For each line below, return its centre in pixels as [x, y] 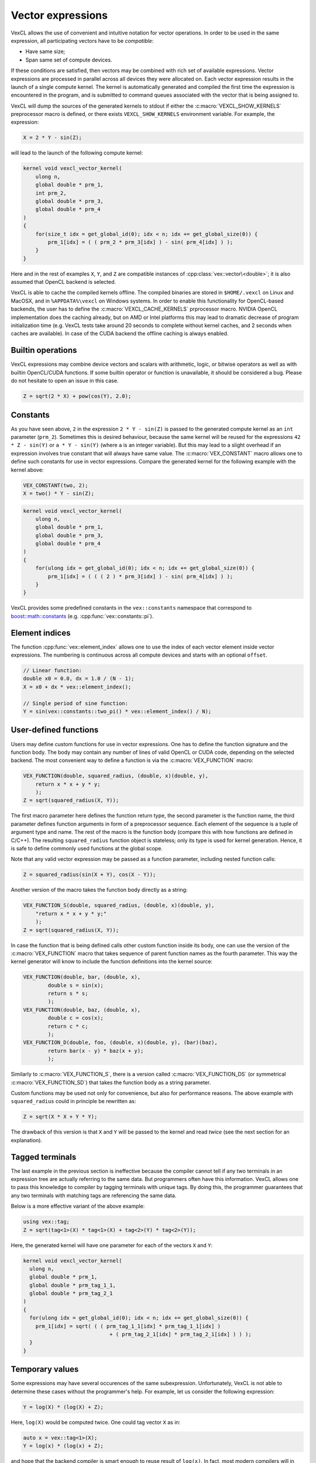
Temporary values [45, 1369]
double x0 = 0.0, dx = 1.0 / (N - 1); [79, 679]
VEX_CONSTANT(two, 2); [56, 485]
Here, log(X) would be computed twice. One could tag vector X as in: [96, 1422]
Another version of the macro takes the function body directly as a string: [99, 890]
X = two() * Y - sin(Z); [59, 493]
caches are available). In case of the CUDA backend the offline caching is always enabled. [120, 334]
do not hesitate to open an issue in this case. [65, 381]
